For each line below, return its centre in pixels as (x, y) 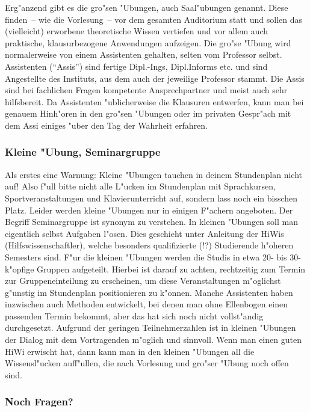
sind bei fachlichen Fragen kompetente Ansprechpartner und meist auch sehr (146, 90)
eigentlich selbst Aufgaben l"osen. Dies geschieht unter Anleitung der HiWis (144, 233)
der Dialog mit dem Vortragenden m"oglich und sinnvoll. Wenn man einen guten (153, 340)
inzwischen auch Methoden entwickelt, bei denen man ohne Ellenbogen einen (147, 304)
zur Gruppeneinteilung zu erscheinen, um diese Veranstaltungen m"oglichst (143, 281)
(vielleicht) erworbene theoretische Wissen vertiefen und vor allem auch (137, 31)
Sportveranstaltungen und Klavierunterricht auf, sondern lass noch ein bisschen (151, 198)
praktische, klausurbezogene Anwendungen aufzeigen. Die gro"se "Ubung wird (148, 42)
